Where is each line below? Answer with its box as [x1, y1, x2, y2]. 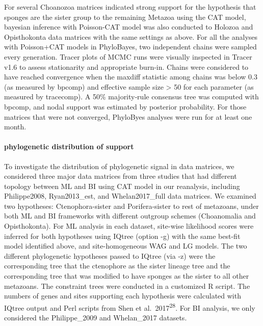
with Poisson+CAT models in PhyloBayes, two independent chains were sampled [4, 41, 257, 52]
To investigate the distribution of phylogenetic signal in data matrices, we [4, 160, 234, 171]
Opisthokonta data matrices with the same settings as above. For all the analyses [4, 31, 258, 42]
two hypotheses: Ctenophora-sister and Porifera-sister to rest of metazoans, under [4, 200, 259, 211]
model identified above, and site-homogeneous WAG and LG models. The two [4, 240, 247, 251]
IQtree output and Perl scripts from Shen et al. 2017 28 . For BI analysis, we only [4, 301, 255, 313]
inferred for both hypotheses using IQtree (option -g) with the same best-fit [4, 230, 241, 241]
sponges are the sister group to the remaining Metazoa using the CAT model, [4, 11, 246, 22]
